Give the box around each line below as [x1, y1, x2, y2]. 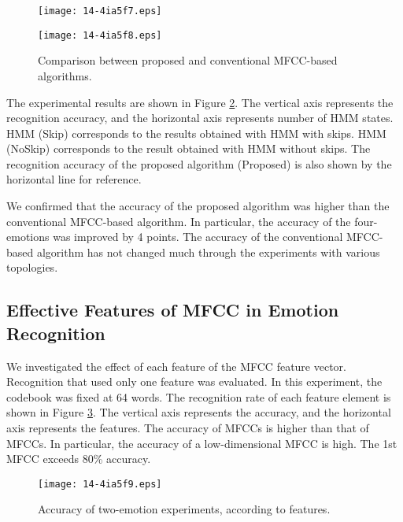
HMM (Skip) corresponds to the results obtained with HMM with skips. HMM [6, 124, 386, 141]
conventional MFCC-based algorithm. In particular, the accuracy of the [6, 213, 351, 229]
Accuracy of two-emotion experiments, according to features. [38, 501, 331, 517]
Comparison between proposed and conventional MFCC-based [38, 52, 338, 68]
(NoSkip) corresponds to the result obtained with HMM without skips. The [6, 140, 371, 157]
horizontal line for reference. [6, 171, 142, 187]
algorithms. [38, 67, 92, 83]
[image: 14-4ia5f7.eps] [38, 6, 162, 17]
